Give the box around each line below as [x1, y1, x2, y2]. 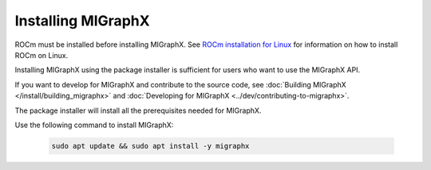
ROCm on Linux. [14, 50, 69, 60]
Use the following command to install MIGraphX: [14, 120, 174, 129]
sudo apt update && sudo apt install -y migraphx [51, 141, 250, 150]
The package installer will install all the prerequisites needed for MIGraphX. [14, 106, 262, 115]
